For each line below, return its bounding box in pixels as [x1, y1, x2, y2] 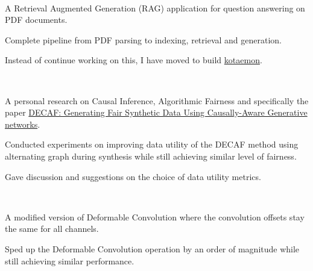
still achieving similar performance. [5, 254, 134, 267]
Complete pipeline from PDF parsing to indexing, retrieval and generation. [5, 33, 282, 46]
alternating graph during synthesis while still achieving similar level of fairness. [5, 149, 297, 162]
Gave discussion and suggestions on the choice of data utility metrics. [5, 170, 261, 182]
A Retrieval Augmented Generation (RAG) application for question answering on [5, 1, 305, 14]
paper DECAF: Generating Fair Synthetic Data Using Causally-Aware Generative [5, 106, 308, 119]
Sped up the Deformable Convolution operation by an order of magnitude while [5, 242, 300, 255]
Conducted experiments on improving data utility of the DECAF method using [5, 138, 299, 151]
